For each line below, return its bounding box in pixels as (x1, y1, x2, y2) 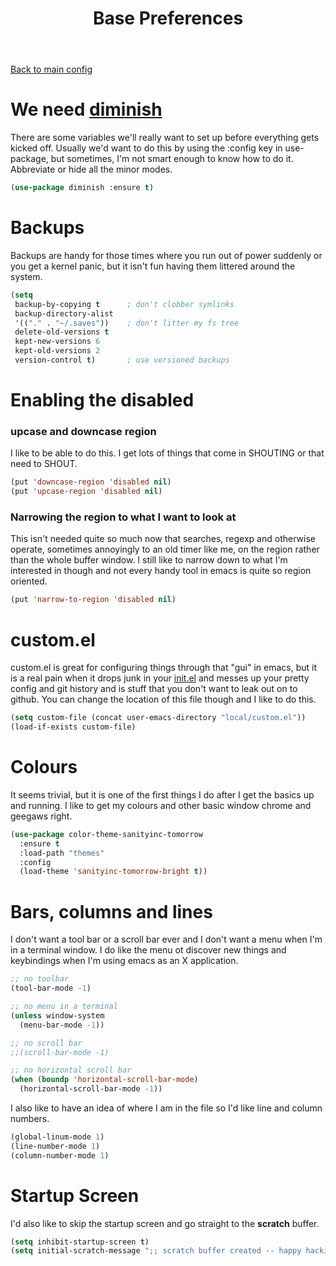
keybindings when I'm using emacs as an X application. (10, 955, 239, 967)
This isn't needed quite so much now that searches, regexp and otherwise (10, 533, 316, 545)
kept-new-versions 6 (14, 337, 101, 347)
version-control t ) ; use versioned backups (14, 355, 230, 366)
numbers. (10, 1113, 50, 1125)
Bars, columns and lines (10, 900, 213, 923)
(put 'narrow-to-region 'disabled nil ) (10, 595, 177, 605)
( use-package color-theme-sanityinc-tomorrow (10, 829, 203, 839)
